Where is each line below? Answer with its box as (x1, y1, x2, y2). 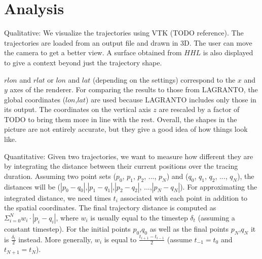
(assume (167, 234, 192, 244)
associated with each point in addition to (120, 192, 248, 203)
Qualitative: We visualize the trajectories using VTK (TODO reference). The (4, 27, 244, 38)
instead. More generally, (18, 234, 93, 244)
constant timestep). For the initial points (4, 223, 131, 234)
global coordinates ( (4, 94, 66, 104)
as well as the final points (149, 223, 229, 234)
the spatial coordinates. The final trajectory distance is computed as (4, 202, 216, 213)
